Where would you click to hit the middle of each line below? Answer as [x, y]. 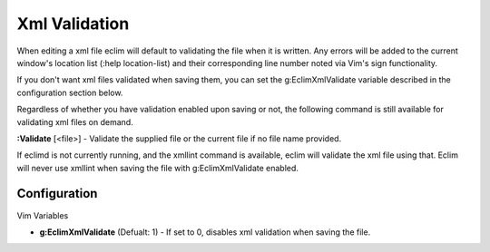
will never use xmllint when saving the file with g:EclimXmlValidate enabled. [158, 168]
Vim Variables [43, 215]
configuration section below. [70, 92]
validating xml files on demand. [75, 121]
